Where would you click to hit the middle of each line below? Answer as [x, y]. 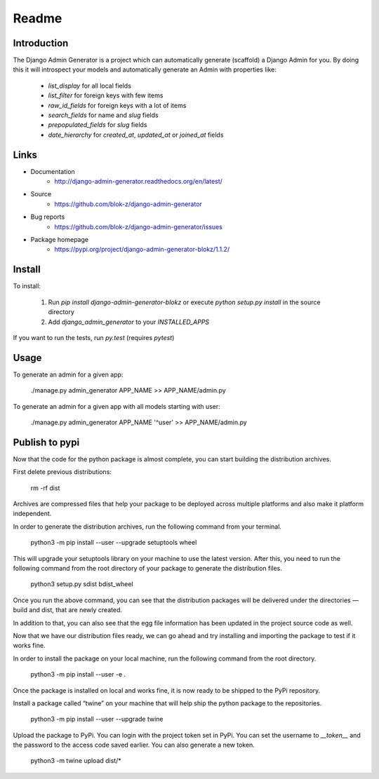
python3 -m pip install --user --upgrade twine [97, 719]
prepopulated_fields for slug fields [98, 125]
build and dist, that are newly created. [68, 610]
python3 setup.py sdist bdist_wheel [82, 584]
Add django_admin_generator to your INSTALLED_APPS [129, 322]
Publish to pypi [46, 442]
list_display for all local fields [89, 86]
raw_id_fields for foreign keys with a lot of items [117, 105]
